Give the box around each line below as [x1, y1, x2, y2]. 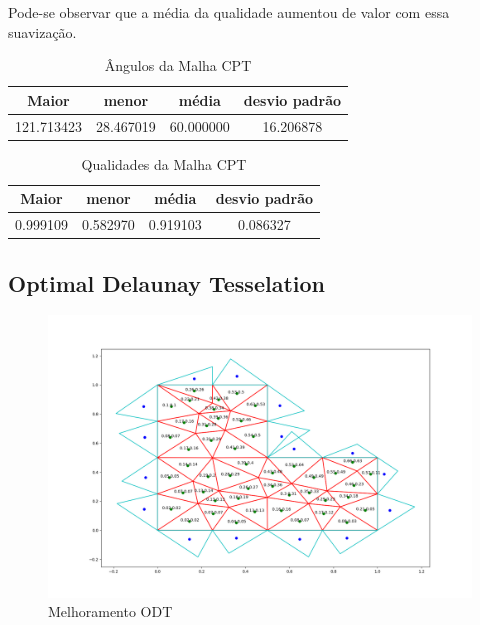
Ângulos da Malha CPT [104, 55, 252, 76]
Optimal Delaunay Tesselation [8, 267, 325, 298]
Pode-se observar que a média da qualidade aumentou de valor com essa [8, 2, 450, 22]
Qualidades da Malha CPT [81, 153, 247, 174]
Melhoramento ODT [48, 601, 173, 622]
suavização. [8, 21, 77, 42]
